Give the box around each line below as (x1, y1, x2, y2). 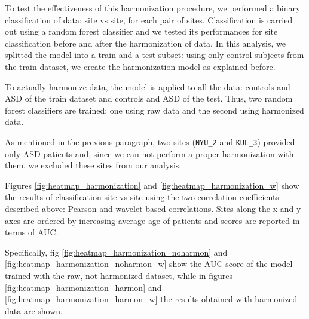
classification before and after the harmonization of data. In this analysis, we (5, 36, 286, 49)
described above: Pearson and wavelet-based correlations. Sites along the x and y (5, 202, 301, 214)
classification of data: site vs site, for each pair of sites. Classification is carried (5, 13, 293, 26)
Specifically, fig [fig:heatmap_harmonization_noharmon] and (5, 246, 228, 258)
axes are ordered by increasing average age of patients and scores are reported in (5, 214, 300, 226)
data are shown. (5, 304, 63, 317)
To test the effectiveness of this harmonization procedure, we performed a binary (5, 2, 301, 14)
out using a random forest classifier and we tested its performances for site (5, 25, 278, 38)
